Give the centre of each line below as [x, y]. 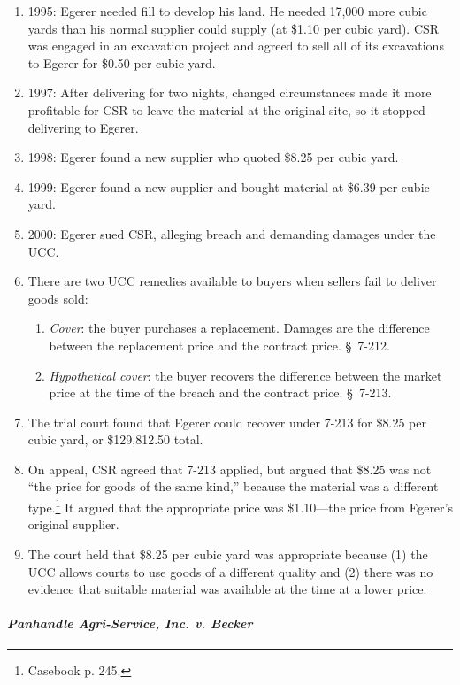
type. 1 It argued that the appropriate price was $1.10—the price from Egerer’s [240, 506]
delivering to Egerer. [83, 127]
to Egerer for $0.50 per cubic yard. [122, 62]
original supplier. [73, 524]
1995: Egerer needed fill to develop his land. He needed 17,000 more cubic [227, 11]
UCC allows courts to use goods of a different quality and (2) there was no [230, 571]
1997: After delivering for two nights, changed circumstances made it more [230, 92]
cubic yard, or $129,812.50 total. [115, 439]
